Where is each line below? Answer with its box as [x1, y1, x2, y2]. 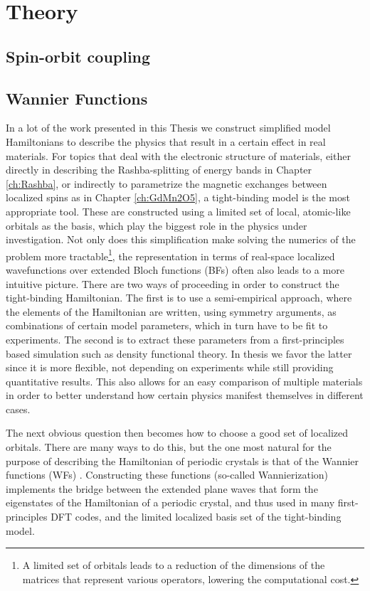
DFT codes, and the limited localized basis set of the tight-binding [51, 509, 342, 524]
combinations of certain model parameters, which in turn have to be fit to [6, 318, 328, 333]
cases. [6, 401, 31, 416]
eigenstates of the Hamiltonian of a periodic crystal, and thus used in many [6, 495, 335, 510]
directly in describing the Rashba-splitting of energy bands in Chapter [6, 162, 312, 177]
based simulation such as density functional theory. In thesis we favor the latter [6, 346, 352, 361]
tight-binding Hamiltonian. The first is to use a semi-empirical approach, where [6, 290, 352, 305]
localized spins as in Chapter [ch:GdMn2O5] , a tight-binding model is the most [6, 190, 350, 205]
